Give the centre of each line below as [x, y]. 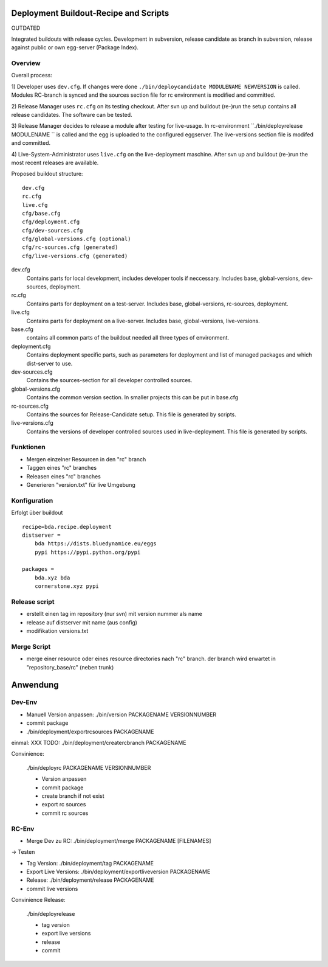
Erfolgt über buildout [37, 513]
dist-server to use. [50, 363]
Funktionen [28, 447]
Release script [33, 602]
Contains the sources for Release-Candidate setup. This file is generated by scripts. [132, 414]
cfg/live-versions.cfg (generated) [75, 256]
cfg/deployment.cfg [51, 222]
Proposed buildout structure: [47, 174]
